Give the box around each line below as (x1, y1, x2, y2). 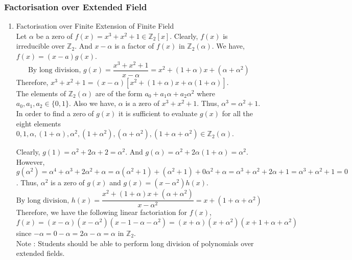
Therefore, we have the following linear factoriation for (16, 207, 187, 218)
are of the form (95, 88, 143, 98)
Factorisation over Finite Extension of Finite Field (16, 20, 174, 31)
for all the (222, 107, 253, 118)
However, (16, 156, 45, 167)
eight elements (16, 118, 61, 128)
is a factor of (114, 40, 154, 51)
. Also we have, (68, 98, 116, 109)
